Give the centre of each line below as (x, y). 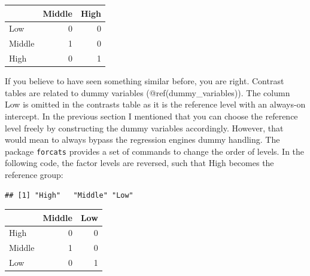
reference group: (34, 174)
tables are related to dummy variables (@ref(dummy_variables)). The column (148, 92)
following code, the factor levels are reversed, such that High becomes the (139, 163)
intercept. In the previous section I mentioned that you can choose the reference (151, 116)
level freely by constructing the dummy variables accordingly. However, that (144, 128)
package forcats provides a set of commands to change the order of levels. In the (155, 151)
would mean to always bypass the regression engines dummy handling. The (142, 139)
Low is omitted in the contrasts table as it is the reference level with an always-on (155, 104)
